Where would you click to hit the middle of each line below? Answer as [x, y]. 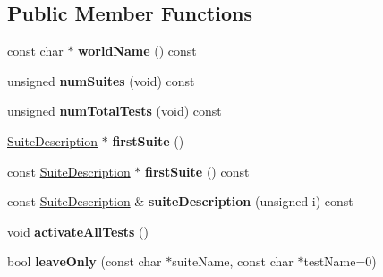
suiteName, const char [233, 261]
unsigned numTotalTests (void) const [115, 111]
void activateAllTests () [78, 231]
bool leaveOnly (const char [85, 261]
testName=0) [340, 261]
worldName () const [137, 51]
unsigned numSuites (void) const [101, 80]
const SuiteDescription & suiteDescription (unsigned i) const [180, 201]
